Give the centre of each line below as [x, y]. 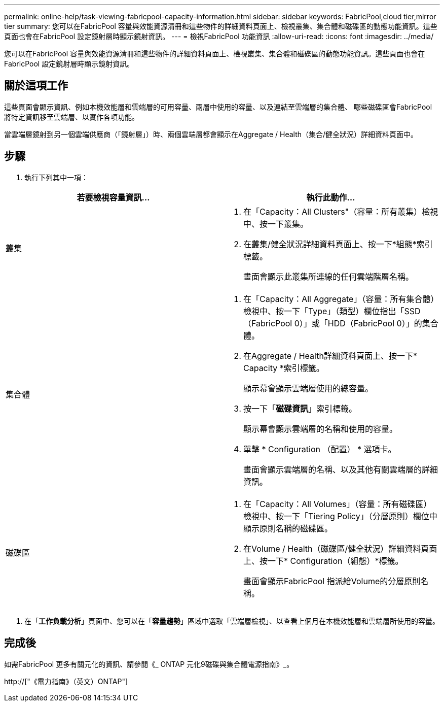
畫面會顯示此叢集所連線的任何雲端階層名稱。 [329, 276]
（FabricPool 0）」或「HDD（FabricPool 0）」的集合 [341, 323]
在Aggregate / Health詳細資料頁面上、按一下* [330, 356]
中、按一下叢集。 [276, 224]
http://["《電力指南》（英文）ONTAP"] [66, 681]
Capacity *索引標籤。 [284, 368]
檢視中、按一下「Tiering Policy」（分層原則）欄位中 [340, 516]
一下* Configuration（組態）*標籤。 [336, 561]
